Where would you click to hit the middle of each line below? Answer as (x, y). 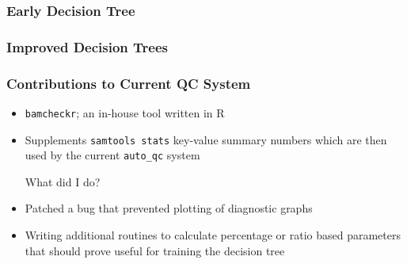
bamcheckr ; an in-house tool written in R (125, 112)
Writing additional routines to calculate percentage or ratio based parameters (213, 235)
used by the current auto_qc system (112, 155)
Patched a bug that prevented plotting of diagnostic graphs (169, 208)
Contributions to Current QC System (129, 83)
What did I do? (63, 181)
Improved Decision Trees (87, 46)
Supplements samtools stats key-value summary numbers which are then (206, 139)
